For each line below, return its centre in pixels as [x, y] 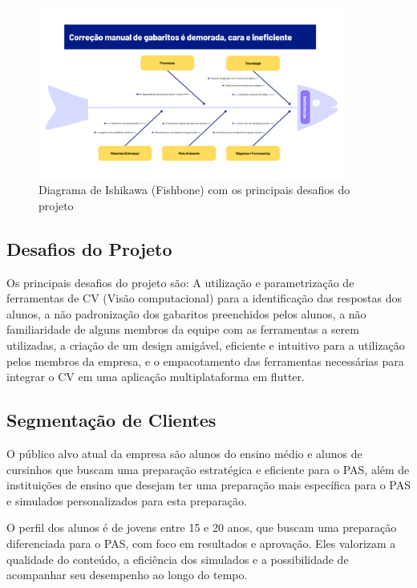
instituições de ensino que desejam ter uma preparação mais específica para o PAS [208, 485]
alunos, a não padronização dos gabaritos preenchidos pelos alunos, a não [186, 313]
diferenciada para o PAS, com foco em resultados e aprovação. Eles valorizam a [201, 543]
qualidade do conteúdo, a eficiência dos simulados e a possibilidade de [178, 559]
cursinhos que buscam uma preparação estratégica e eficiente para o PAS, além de [208, 469]
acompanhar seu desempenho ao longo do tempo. [127, 575]
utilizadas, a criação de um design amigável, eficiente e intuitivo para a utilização [206, 345]
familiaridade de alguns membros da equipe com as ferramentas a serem [183, 329]
